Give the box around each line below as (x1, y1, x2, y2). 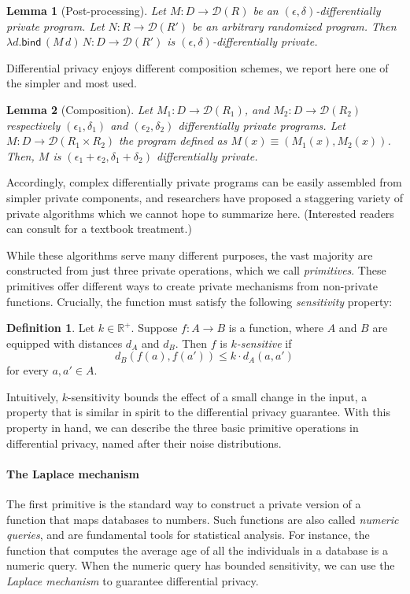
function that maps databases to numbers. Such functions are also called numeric (6, 511, 399, 527)
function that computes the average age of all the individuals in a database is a (6, 541, 388, 558)
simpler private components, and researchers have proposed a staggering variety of (6, 189, 403, 205)
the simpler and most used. (6, 75, 137, 91)
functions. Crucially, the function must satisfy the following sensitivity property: (6, 293, 393, 309)
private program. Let (6, 17, 105, 34)
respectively (6, 116, 61, 133)
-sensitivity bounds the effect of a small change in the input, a (68, 388, 368, 404)
